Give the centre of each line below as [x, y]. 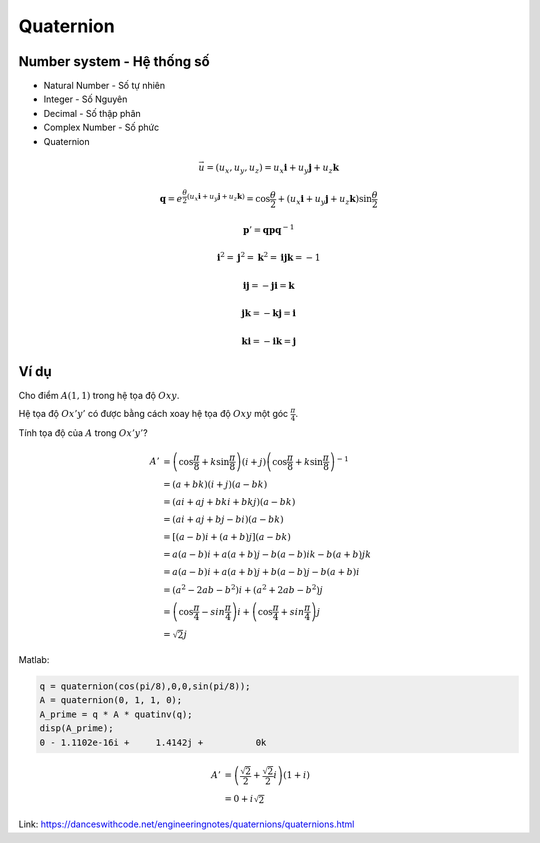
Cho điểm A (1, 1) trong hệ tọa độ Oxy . [99, 395]
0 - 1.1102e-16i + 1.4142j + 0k [153, 742]
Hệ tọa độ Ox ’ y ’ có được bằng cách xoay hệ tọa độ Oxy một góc [153, 414]
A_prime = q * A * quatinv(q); [116, 714]
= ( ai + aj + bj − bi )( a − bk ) [223, 519]
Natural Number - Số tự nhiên [104, 86]
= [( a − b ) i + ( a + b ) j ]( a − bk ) [227, 536]
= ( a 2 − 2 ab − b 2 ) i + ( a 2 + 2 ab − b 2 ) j [243, 588]
